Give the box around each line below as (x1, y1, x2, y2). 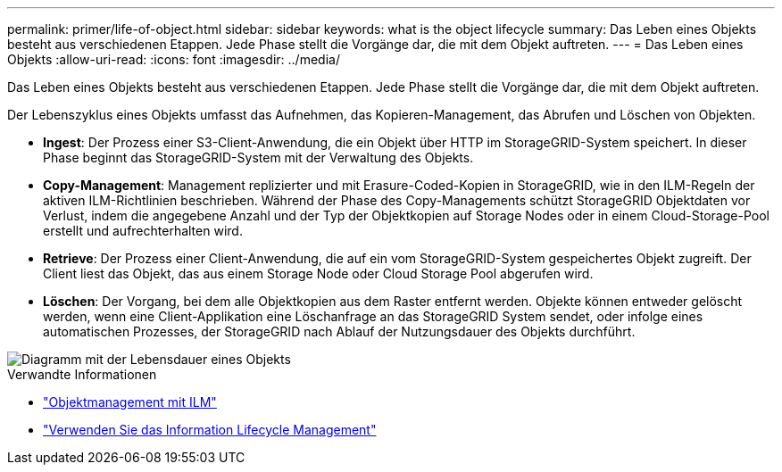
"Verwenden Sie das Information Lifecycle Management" (43, 422, 377, 437)
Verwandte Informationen (7, 367, 157, 382)
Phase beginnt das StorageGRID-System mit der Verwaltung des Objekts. (43, 150, 474, 165)
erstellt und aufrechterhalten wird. (43, 223, 243, 238)
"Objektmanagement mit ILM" (43, 394, 217, 410)
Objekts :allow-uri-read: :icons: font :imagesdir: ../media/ (7, 52, 340, 67)
